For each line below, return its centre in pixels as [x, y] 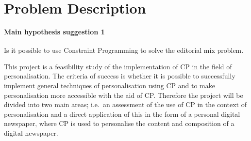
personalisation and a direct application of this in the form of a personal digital [122, 114]
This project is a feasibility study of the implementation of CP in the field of [118, 66]
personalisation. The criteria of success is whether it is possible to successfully [120, 76]
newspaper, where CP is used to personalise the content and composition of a [119, 123]
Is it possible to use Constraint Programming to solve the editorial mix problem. [124, 50]
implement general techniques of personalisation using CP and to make [109, 85]
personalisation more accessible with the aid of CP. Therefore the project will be [124, 95]
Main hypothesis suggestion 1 [54, 31]
